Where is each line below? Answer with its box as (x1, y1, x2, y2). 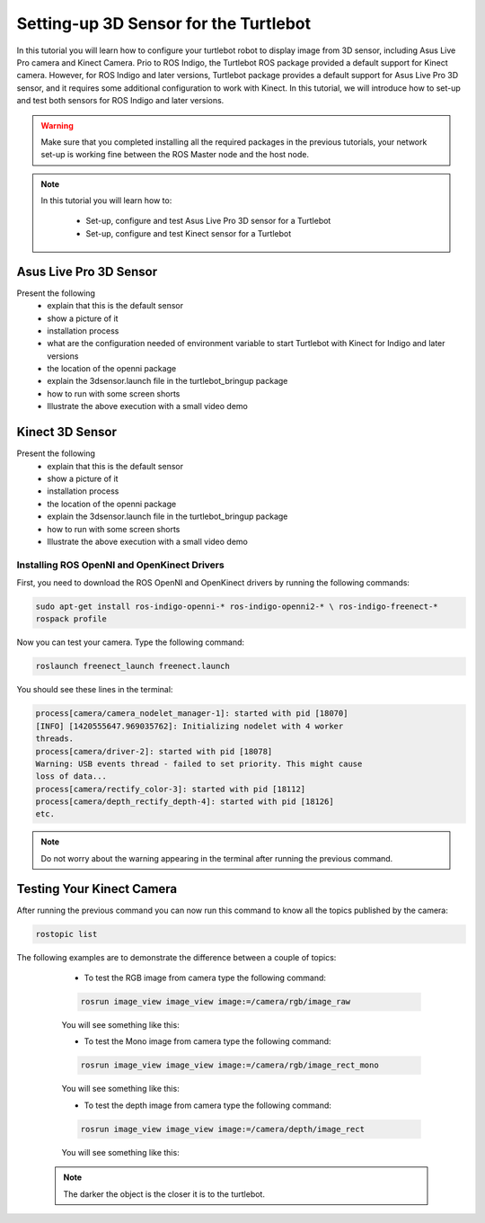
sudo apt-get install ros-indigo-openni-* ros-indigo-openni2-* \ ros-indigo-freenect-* (35, 602, 439, 611)
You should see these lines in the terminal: (16, 684, 173, 695)
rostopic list (35, 929, 98, 939)
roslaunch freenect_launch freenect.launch (35, 661, 231, 672)
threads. (35, 734, 75, 744)
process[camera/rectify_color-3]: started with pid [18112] (35, 783, 306, 794)
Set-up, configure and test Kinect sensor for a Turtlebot (85, 228, 292, 238)
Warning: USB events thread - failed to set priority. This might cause (35, 758, 363, 769)
